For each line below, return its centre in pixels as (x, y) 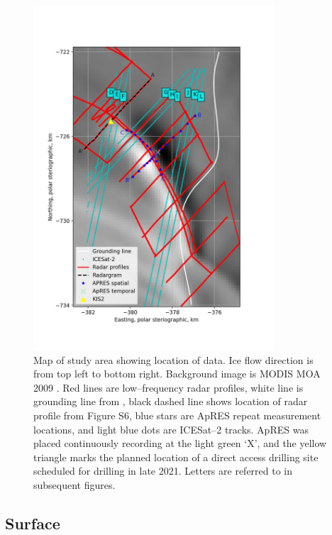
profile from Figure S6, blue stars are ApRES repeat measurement (177, 415)
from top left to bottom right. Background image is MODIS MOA (177, 374)
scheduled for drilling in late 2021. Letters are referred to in (163, 471)
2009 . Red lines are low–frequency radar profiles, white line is (168, 387)
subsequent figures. (74, 485)
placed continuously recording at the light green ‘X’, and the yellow (180, 443)
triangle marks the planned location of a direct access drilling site (176, 457)
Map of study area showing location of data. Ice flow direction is (173, 359)
